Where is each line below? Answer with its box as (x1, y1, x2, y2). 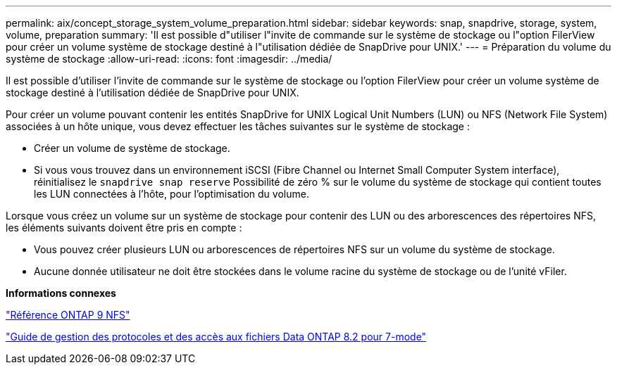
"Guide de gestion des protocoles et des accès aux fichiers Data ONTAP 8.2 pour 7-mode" (6, 331, 427, 343)
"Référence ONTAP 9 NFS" (6, 309, 130, 321)
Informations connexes (6, 287, 116, 299)
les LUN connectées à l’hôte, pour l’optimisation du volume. (34, 188, 309, 200)
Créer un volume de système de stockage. (34, 142, 230, 154)
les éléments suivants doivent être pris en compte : (6, 222, 242, 234)
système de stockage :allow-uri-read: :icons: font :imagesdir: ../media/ (6, 53, 332, 65)
